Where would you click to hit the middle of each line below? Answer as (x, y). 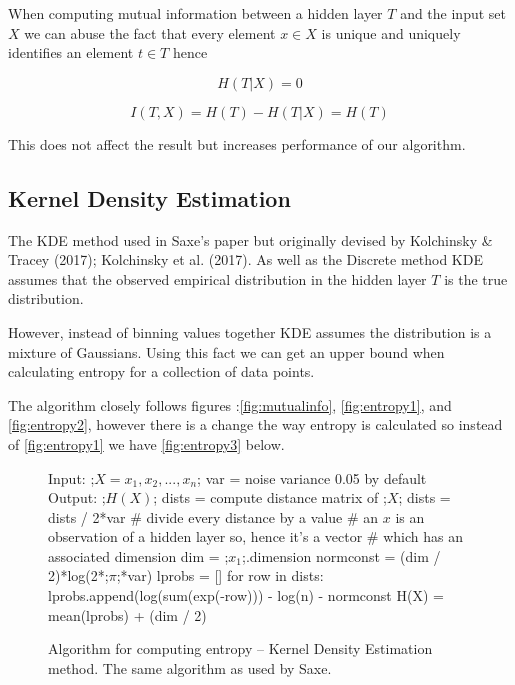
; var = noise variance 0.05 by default (312, 477)
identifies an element (71, 52)
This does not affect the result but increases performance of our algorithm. (237, 143)
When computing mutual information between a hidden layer (195, 13)
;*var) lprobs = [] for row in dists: (220, 575)
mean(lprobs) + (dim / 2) (127, 614)
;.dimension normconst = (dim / (341, 555)
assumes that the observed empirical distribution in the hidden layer (217, 278)
